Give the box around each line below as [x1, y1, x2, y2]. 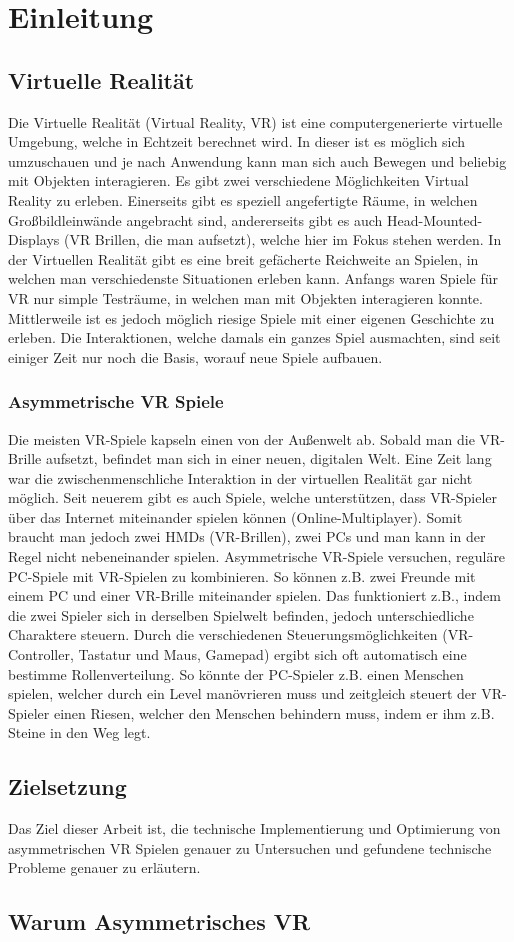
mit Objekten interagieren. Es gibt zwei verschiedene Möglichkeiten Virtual [8, 170, 469, 191]
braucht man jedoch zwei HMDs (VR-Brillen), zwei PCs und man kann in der [8, 526, 486, 547]
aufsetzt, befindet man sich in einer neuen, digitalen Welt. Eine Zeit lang [45, 448, 492, 469]
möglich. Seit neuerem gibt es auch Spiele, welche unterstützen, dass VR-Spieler [8, 487, 498, 508]
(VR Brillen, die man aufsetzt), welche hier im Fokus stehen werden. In [63, 229, 502, 250]
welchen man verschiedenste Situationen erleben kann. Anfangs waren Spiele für [8, 268, 499, 289]
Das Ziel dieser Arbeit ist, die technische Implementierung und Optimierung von [8, 818, 501, 839]
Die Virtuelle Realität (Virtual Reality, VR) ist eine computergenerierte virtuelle [8, 111, 503, 132]
